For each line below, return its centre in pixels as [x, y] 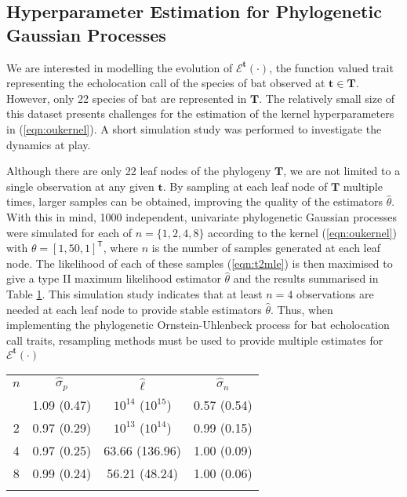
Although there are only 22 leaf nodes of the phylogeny [139, 171]
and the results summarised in [306, 278]
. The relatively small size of [327, 98]
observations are [335, 293]
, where [121, 248]
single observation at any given [80, 186]
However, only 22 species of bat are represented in [127, 98]
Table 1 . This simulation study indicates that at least [134, 293]
